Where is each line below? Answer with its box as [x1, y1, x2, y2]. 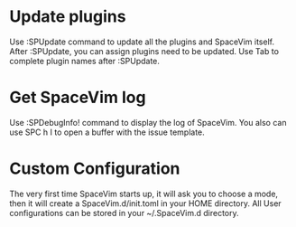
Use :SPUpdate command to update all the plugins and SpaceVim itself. [9, 36, 275, 47]
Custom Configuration [9, 158, 180, 179]
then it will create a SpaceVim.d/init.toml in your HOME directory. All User [9, 197, 282, 209]
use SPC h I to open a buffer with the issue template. [9, 127, 205, 137]
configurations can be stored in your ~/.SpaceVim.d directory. [9, 207, 239, 218]
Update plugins [9, 6, 126, 27]
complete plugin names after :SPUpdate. [9, 55, 161, 66]
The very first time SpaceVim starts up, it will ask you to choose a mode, [9, 188, 278, 199]
